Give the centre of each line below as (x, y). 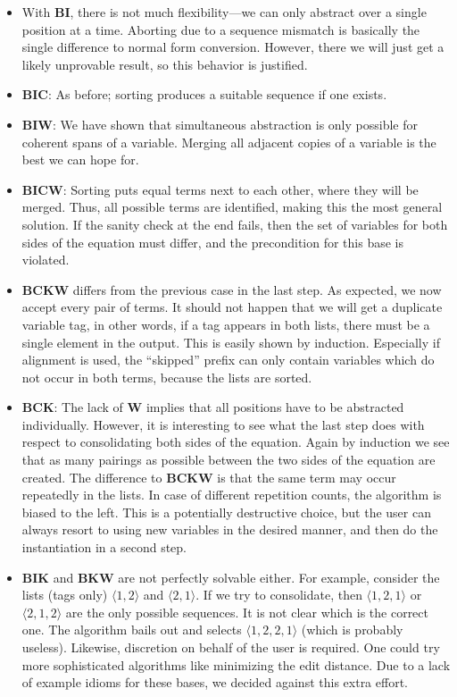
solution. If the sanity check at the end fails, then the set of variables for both (235, 224)
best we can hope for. (80, 160)
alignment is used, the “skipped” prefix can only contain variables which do (228, 360)
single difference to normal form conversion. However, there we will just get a (233, 47)
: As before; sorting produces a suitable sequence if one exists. (218, 94)
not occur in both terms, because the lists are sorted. (167, 377)
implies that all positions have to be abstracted (275, 407)
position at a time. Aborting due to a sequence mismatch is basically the (221, 29)
